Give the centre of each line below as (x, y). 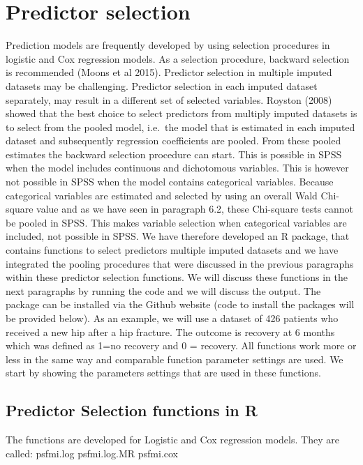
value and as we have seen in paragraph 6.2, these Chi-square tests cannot (195, 209)
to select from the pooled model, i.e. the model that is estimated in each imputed (180, 127)
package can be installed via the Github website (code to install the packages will (180, 304)
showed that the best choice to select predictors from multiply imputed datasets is (181, 113)
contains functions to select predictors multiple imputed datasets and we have (172, 250)
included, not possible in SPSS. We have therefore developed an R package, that (178, 236)
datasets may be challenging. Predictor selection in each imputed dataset (162, 85)
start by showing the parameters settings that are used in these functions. (163, 373)
